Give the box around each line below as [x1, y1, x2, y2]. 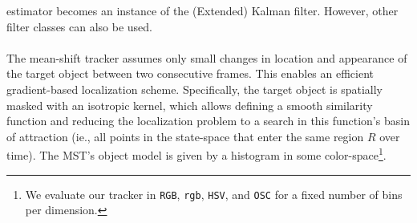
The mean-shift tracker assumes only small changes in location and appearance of [6, 49, 407, 66]
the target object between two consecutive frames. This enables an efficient [6, 65, 374, 82]
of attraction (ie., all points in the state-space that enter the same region [6, 128, 364, 144]
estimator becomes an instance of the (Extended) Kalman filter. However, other [6, 2, 399, 18]
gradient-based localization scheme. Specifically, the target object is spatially [6, 80, 383, 97]
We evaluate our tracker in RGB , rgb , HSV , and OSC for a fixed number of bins [25, 185, 403, 202]
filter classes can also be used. [6, 18, 152, 34]
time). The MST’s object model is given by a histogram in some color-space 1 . [6, 144, 387, 163]
